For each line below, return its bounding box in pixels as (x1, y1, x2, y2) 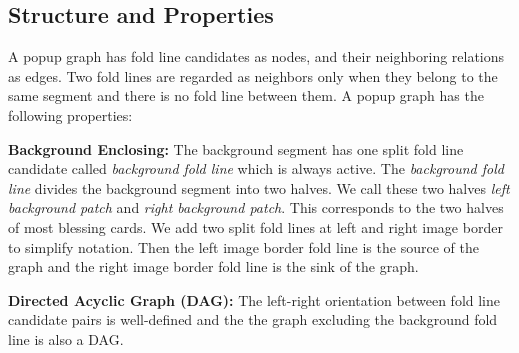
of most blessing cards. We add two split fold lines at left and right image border (8, 216, 503, 237)
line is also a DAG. (8, 328, 124, 349)
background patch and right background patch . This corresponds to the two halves (8, 197, 504, 218)
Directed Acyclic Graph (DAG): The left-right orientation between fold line (8, 289, 501, 310)
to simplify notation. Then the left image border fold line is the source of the (8, 236, 479, 257)
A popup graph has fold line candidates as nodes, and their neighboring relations (8, 46, 505, 67)
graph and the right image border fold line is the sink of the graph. (8, 256, 419, 277)
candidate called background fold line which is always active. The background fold (8, 158, 504, 179)
